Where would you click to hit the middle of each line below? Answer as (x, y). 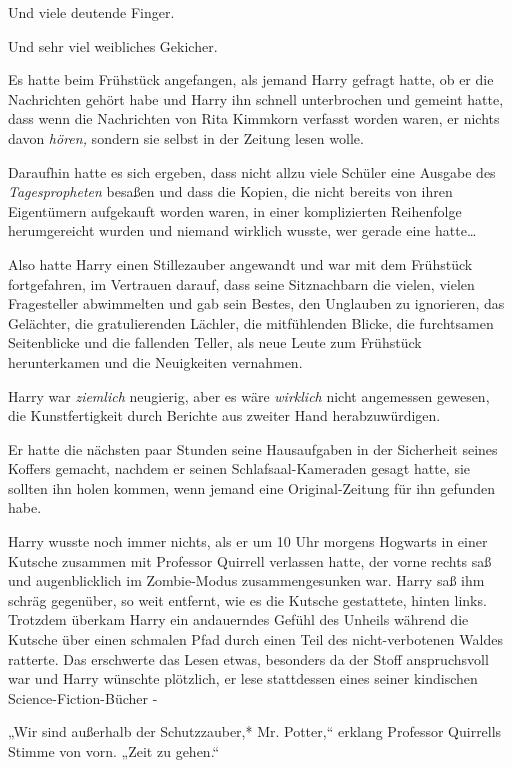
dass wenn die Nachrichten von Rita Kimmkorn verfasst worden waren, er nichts (254, 118)
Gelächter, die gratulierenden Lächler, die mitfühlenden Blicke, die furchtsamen (251, 322)
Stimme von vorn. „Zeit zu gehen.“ (114, 751)
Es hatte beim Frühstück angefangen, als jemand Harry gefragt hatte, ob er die (251, 79)
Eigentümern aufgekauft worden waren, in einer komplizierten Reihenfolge (235, 210)
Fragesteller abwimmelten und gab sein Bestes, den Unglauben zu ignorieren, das (256, 303)
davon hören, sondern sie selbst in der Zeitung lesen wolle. (186, 137)
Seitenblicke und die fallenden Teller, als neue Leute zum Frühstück (215, 342)
